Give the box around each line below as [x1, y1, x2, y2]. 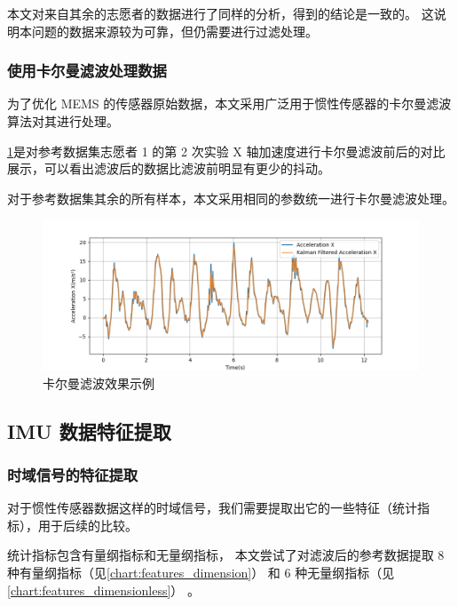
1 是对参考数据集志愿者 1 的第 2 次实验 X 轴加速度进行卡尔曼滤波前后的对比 [7, 141, 446, 160]
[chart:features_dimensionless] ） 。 [7, 580, 201, 599]
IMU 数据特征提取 [7, 417, 171, 444]
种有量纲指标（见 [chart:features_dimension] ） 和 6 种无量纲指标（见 [7, 562, 395, 581]
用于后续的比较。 [37, 515, 138, 534]
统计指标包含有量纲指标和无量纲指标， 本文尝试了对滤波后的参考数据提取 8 [7, 546, 445, 564]
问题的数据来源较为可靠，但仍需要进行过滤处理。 [31, 21, 318, 40]
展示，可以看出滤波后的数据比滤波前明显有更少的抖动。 [7, 159, 330, 178]
